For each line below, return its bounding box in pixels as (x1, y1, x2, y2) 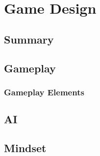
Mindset (4, 140, 47, 155)
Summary (4, 31, 54, 46)
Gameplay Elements (4, 86, 84, 98)
